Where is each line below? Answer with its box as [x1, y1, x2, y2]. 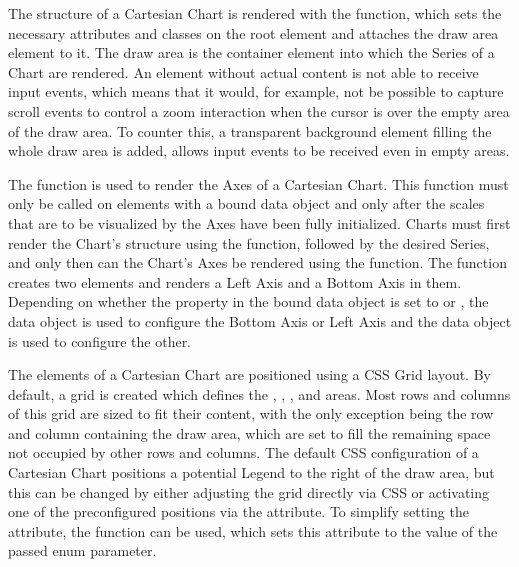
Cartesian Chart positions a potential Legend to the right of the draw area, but [8, 462, 495, 483]
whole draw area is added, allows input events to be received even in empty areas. [8, 140, 510, 161]
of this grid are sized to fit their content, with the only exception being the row [8, 403, 494, 424]
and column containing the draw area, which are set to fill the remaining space [8, 422, 491, 443]
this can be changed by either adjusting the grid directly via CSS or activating [8, 481, 490, 502]
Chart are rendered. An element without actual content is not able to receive [8, 61, 479, 82]
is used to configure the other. [8, 330, 192, 351]
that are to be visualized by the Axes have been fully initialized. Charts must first [8, 212, 511, 233]
